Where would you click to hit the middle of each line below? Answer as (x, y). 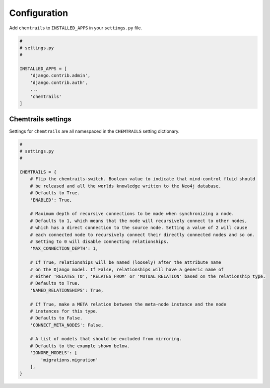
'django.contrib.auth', (59, 82)
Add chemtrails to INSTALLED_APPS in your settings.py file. (76, 28)
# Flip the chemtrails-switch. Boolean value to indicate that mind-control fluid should (143, 179)
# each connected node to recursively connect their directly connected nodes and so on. (143, 234)
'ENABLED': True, (51, 200)
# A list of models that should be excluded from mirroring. (106, 339)
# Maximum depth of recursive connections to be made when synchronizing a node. (132, 214)
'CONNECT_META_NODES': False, (67, 325)
